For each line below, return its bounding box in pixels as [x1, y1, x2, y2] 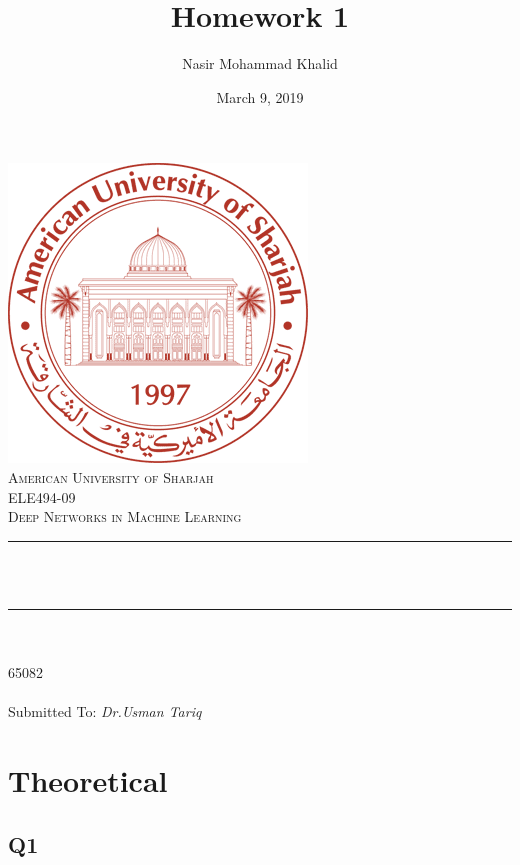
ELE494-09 [8, 486, 76, 507]
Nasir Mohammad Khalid [182, 53, 338, 74]
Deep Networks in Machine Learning [8, 506, 242, 527]
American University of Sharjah [8, 466, 214, 487]
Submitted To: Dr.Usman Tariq [8, 701, 202, 722]
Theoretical [8, 760, 168, 801]
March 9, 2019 [216, 86, 304, 107]
